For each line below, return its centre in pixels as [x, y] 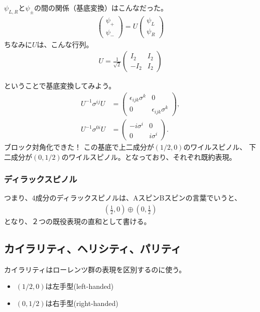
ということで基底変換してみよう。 [60, 86]
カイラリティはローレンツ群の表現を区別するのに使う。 [95, 269]
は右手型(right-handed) [82, 303]
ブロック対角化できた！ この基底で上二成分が [79, 147]
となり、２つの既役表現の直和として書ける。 [78, 221]
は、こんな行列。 [65, 44]
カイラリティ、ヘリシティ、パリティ [93, 248]
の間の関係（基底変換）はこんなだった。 [101, 8]
